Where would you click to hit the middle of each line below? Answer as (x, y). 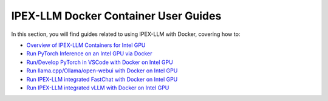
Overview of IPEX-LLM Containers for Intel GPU (86, 45)
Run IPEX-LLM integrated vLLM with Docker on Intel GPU (98, 88)
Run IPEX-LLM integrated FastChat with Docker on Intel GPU (102, 79)
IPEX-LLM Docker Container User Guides (116, 16)
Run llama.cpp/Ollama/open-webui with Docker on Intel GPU (102, 71)
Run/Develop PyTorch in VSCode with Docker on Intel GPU (100, 62)
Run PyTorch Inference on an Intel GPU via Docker (89, 54)
